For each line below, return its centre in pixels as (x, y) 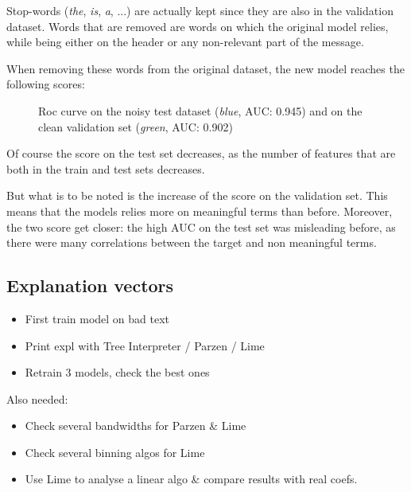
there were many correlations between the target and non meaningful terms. (192, 242)
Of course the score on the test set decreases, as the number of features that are (201, 153)
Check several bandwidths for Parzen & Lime (136, 426)
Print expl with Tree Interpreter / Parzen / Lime (145, 345)
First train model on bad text (97, 318)
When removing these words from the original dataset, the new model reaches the (205, 68)
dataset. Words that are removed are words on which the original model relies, (198, 26)
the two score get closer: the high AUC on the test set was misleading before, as (201, 226)
